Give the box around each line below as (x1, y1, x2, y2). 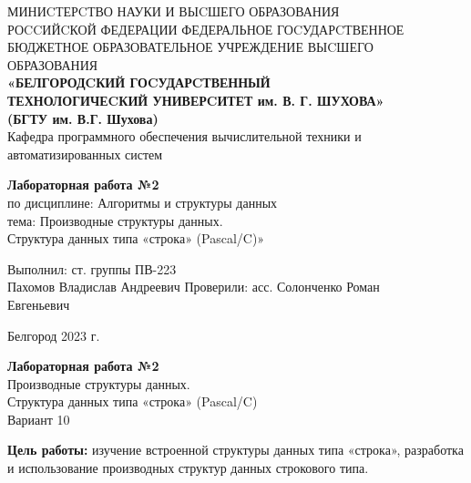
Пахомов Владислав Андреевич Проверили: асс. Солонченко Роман (7, 277, 380, 296)
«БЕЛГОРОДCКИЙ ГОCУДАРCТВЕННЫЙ (7, 73, 271, 92)
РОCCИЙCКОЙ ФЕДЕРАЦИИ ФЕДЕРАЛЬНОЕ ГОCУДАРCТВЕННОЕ (7, 19, 404, 38)
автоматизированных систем (7, 144, 163, 163)
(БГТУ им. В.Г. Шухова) (7, 108, 159, 128)
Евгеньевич (7, 294, 70, 313)
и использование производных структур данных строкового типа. (7, 458, 369, 478)
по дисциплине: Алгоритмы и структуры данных (7, 192, 278, 211)
